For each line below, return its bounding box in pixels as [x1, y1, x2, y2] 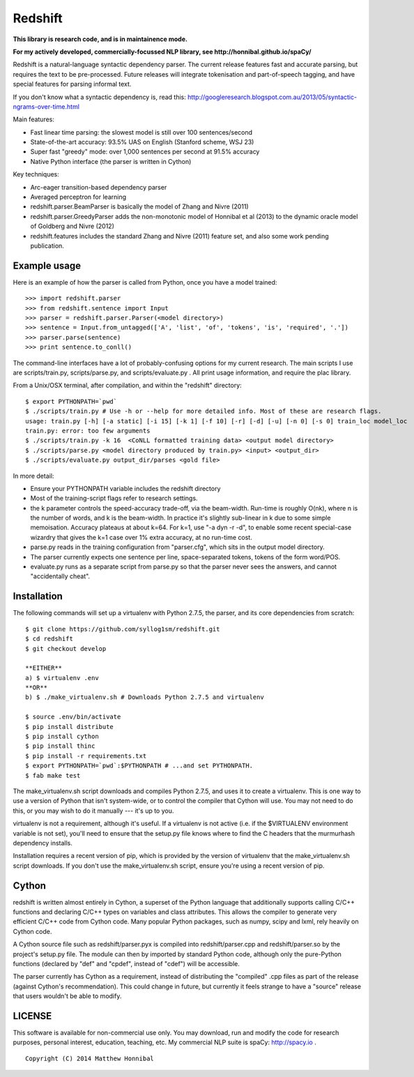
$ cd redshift [25, 635, 73, 643]
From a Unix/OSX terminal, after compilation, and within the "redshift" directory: [13, 381, 242, 390]
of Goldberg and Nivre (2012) [30, 222, 115, 230]
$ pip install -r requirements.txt [25, 752, 147, 760]
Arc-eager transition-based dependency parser [30, 183, 167, 191]
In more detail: [13, 472, 54, 480]
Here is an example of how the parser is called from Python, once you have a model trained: [13, 278, 277, 286]
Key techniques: [13, 170, 59, 179]
